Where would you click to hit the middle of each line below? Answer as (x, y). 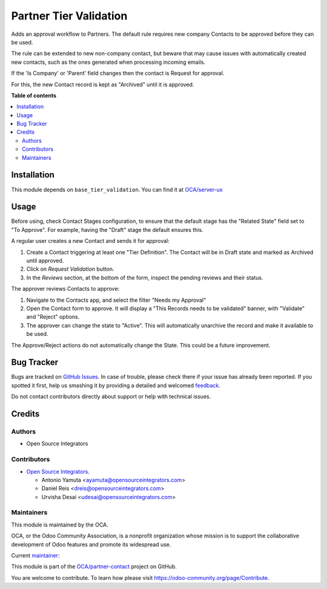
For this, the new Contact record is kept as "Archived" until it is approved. (103, 84)
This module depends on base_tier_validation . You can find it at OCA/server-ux (117, 189)
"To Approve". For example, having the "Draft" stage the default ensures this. (107, 230)
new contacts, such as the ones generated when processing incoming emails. (108, 62)
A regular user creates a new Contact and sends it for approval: (90, 241)
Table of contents (34, 95)
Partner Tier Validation (69, 16)
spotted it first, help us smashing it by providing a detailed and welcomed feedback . (116, 385)
